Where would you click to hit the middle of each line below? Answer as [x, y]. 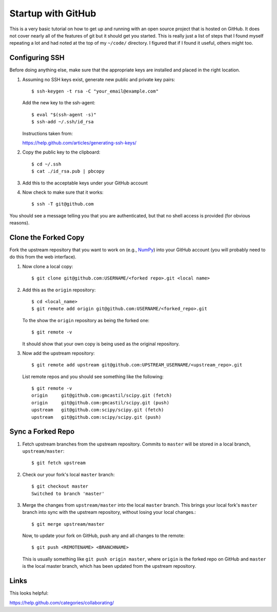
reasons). [19, 223]
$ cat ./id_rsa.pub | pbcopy [68, 171]
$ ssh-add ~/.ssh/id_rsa [63, 122]
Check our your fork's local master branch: [68, 474]
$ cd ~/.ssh [46, 164]
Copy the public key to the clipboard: [61, 152]
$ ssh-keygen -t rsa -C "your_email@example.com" [95, 91]
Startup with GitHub [53, 13]
